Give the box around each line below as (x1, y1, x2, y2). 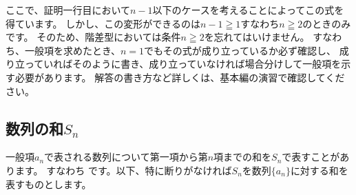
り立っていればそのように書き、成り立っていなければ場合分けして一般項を (6, 57, 342, 71)
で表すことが (282, 150, 340, 164)
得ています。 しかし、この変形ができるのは (6, 16, 200, 30)
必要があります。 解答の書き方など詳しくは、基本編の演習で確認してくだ (14, 70, 345, 84)
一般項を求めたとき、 (24, 43, 121, 57)
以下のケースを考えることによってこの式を (152, 3, 344, 17)
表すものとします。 (6, 176, 92, 191)
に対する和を (290, 163, 348, 177)
